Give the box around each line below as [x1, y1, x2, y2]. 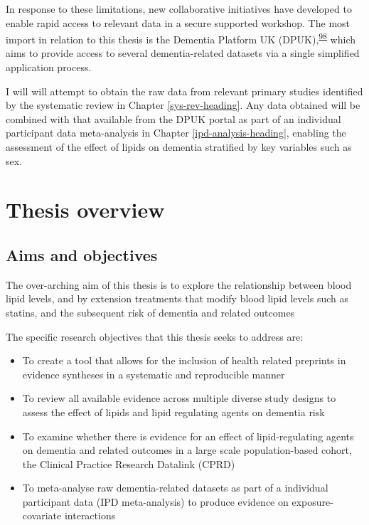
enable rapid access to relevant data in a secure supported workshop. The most [6, 15, 351, 30]
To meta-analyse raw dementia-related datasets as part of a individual [22, 480, 328, 495]
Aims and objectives [6, 243, 158, 265]
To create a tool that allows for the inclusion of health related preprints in [22, 353, 346, 368]
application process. [6, 60, 92, 75]
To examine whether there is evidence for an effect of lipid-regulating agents [22, 428, 354, 443]
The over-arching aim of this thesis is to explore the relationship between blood [6, 277, 352, 292]
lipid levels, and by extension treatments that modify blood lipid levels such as [6, 291, 348, 306]
